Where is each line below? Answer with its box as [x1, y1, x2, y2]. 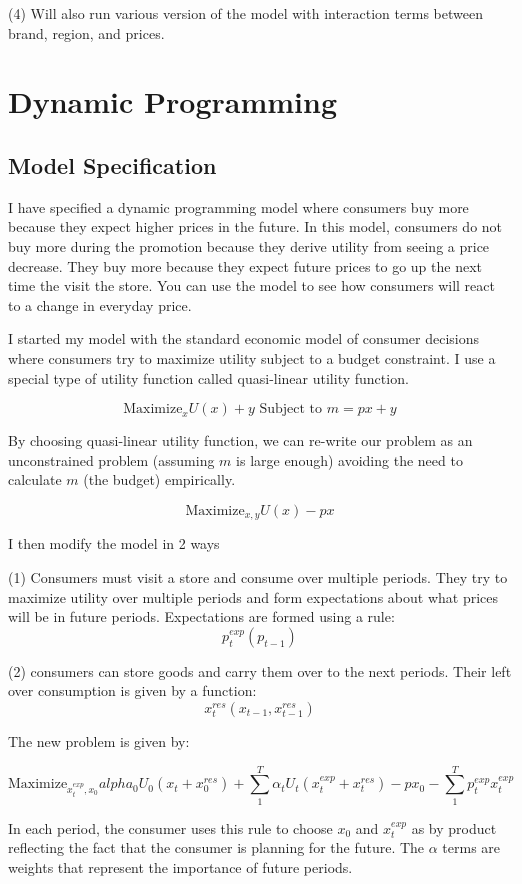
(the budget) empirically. [83, 469, 236, 490]
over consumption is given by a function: [8, 680, 257, 701]
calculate [8, 469, 62, 490]
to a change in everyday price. [8, 294, 192, 315]
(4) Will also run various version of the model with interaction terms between [8, 3, 483, 23]
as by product [411, 817, 497, 838]
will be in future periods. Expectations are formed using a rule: [8, 606, 395, 627]
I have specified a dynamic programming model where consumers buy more [8, 196, 469, 217]
